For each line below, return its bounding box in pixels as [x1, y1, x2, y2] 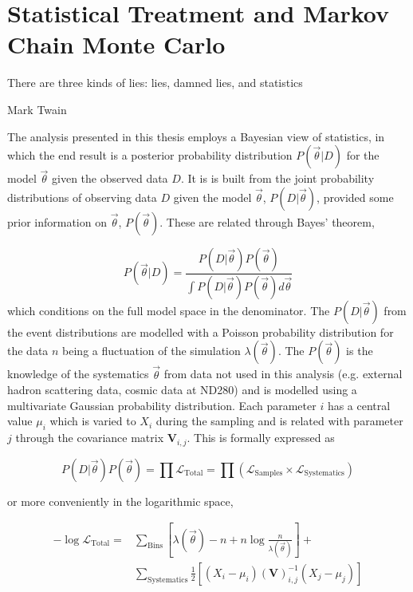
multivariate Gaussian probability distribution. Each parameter [7, 397, 317, 413]
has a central [327, 397, 391, 413]
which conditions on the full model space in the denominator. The [7, 302, 330, 318]
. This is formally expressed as [187, 429, 335, 446]
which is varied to [49, 412, 136, 429]
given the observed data [52, 170, 168, 187]
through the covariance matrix [15, 429, 164, 446]
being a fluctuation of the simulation [62, 342, 241, 359]
